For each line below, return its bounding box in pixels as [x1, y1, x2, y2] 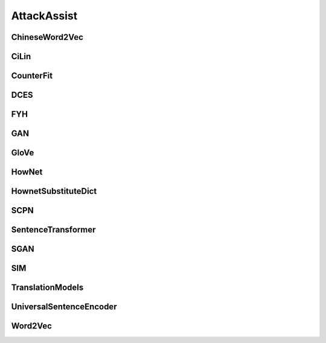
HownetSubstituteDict [11, 186, 97, 196]
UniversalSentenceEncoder [11, 302, 117, 312]
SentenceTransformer [11, 225, 96, 235]
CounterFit [11, 71, 53, 81]
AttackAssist [11, 9, 78, 22]
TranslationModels [11, 283, 84, 293]
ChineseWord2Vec [11, 32, 84, 42]
